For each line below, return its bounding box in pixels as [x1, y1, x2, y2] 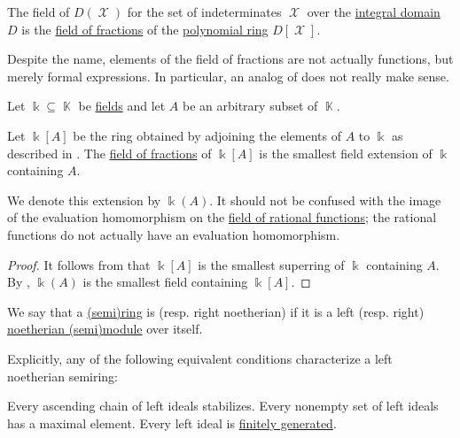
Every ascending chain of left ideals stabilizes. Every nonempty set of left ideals [7, 396, 439, 415]
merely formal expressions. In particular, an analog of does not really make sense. [7, 66, 449, 85]
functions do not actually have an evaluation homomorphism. [7, 225, 340, 243]
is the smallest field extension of [259, 143, 433, 162]
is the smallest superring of [198, 255, 345, 273]
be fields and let [78, 96, 166, 115]
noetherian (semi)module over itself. [7, 319, 203, 338]
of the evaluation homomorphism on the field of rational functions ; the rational [7, 208, 437, 227]
